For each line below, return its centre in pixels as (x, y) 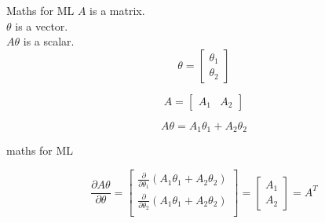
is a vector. (42, 26)
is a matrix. (117, 10)
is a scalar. (49, 41)
